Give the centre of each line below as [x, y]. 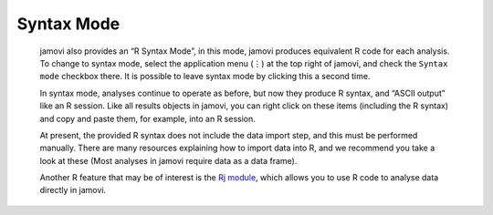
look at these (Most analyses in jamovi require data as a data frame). [168, 160]
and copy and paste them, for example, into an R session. [147, 118]
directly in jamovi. [73, 190]
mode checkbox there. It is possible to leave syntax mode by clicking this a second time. [205, 77]
